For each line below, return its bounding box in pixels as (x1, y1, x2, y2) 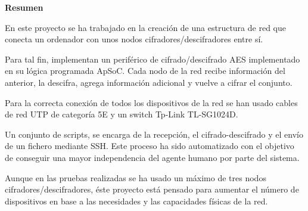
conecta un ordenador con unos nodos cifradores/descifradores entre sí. (5, 33, 263, 45)
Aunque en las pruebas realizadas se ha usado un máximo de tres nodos (5, 171, 266, 184)
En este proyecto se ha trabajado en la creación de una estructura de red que (5, 21, 286, 33)
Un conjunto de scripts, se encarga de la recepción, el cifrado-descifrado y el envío (5, 128, 303, 140)
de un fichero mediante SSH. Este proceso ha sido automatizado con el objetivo (5, 139, 294, 152)
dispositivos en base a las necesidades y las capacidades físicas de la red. (5, 194, 268, 207)
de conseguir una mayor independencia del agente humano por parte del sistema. (5, 151, 300, 163)
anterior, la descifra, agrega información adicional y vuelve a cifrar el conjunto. (5, 76, 293, 88)
